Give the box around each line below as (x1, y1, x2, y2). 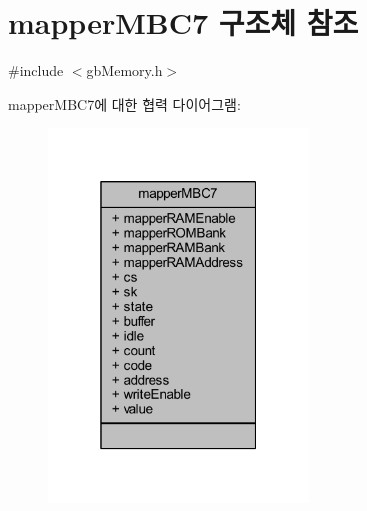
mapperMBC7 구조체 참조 (8, 2, 359, 43)
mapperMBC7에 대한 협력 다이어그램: (8, 93, 241, 114)
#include (8, 60, 64, 81)
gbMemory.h (86, 60, 163, 81)
